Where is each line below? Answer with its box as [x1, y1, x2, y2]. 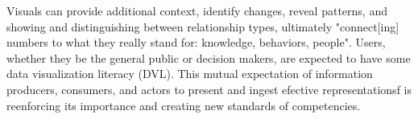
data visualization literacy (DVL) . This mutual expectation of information [6, 65, 373, 82]
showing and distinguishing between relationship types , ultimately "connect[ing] [6, 18, 399, 35]
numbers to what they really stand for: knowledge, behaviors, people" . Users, [6, 34, 386, 51]
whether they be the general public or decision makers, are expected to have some [6, 49, 411, 66]
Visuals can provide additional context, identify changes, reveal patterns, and [6, 2, 387, 18]
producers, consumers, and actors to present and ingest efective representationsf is [6, 80, 412, 97]
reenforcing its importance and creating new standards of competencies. [6, 96, 361, 113]
